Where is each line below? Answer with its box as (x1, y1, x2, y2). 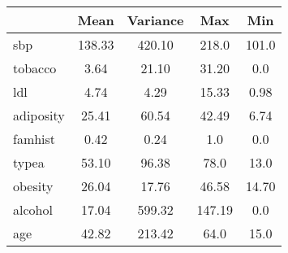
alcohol (13, 200, 53, 219)
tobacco (13, 59, 57, 77)
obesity (13, 177, 54, 195)
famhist (13, 129, 56, 148)
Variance (127, 11, 184, 29)
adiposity (13, 106, 65, 124)
